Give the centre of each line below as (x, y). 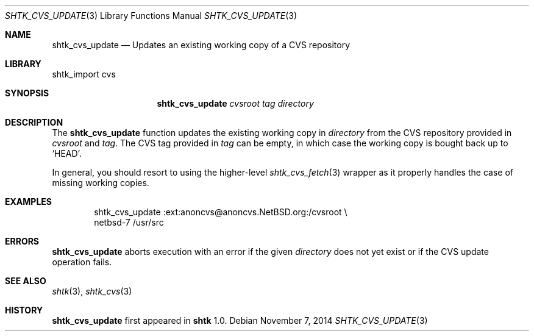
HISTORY (24, 310)
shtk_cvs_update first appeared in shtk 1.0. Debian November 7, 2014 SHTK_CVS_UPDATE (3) (240, 320)
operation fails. (82, 262)
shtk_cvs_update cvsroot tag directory (235, 103)
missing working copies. (101, 183)
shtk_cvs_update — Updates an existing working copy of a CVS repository (201, 45)
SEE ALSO (26, 281)
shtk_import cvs (84, 74)
